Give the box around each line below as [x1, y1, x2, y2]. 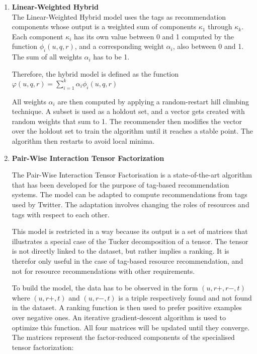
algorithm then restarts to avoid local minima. [12, 136, 155, 146]
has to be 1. [93, 51, 130, 62]
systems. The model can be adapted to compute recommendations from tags [12, 189, 247, 200]
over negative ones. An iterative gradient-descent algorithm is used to [12, 312, 226, 322]
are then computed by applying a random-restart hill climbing [57, 96, 249, 106]
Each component [12, 31, 63, 41]
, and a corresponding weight [74, 41, 164, 51]
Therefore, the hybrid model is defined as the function [12, 68, 179, 79]
